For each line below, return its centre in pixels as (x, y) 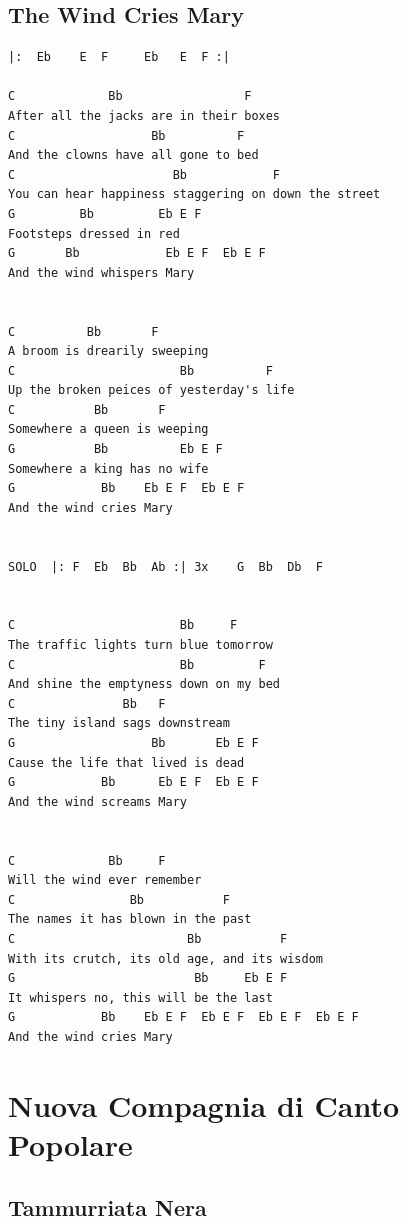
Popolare (70, 1143)
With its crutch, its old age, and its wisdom (165, 958)
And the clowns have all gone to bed (133, 155)
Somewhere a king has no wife (108, 468)
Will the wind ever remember (105, 880)
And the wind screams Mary (97, 801)
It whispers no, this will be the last (140, 997)
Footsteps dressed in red (94, 233)
